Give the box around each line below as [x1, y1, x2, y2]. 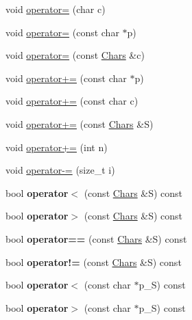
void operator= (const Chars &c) [5, 48, 145, 62]
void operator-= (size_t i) [5, 163, 115, 177]
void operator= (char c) [5, 2, 106, 16]
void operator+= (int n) [5, 139, 108, 154]
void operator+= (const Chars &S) [5, 116, 154, 131]
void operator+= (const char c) [5, 94, 139, 108]
